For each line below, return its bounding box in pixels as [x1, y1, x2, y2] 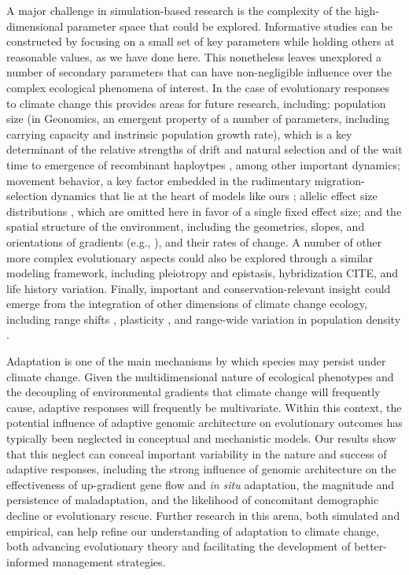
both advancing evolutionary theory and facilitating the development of [6, 538, 351, 555]
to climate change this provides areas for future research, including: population [6, 95, 386, 111]
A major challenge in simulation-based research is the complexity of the [6, 2, 352, 18]
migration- [314, 172, 365, 188]
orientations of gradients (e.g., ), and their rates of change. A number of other [6, 233, 382, 250]
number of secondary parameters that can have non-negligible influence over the [6, 64, 392, 80]
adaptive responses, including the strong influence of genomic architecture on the [6, 461, 396, 477]
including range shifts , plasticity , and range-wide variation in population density [6, 310, 401, 327]
